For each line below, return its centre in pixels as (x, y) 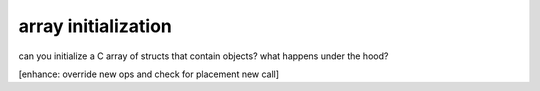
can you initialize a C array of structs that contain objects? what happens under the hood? (203, 56)
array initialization (95, 26)
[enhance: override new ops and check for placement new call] (149, 74)
